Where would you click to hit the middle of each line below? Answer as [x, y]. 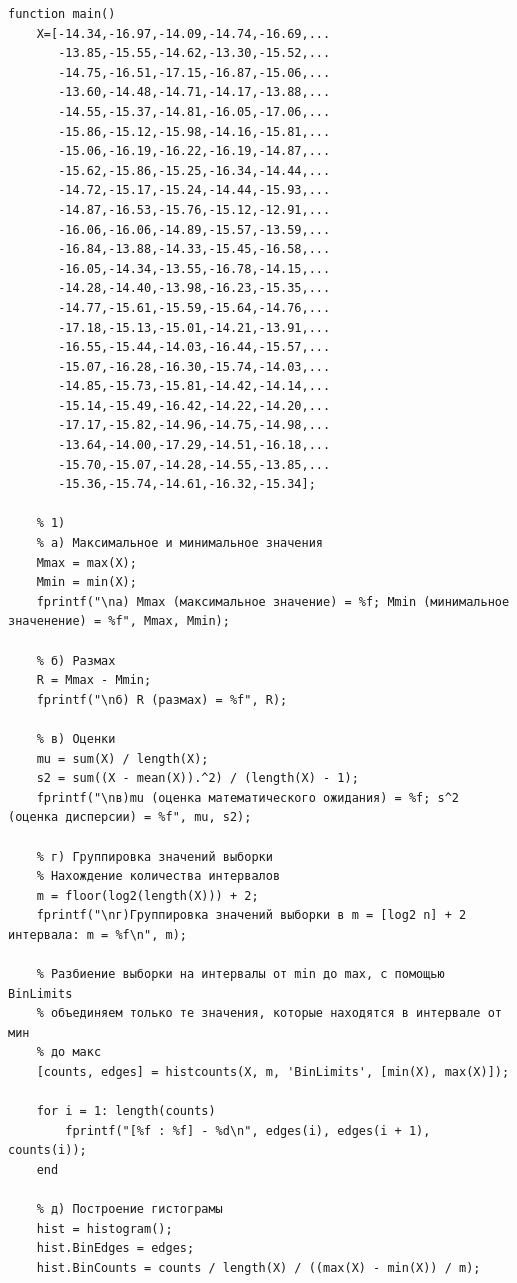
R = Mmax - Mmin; [94, 680]
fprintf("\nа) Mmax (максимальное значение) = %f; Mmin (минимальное [273, 601]
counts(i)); [47, 1150]
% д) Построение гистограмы [129, 1209]
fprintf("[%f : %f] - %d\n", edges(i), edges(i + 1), [248, 1130]
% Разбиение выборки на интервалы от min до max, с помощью [240, 974]
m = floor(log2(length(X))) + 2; [147, 895]
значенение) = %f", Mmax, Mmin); [119, 621]
